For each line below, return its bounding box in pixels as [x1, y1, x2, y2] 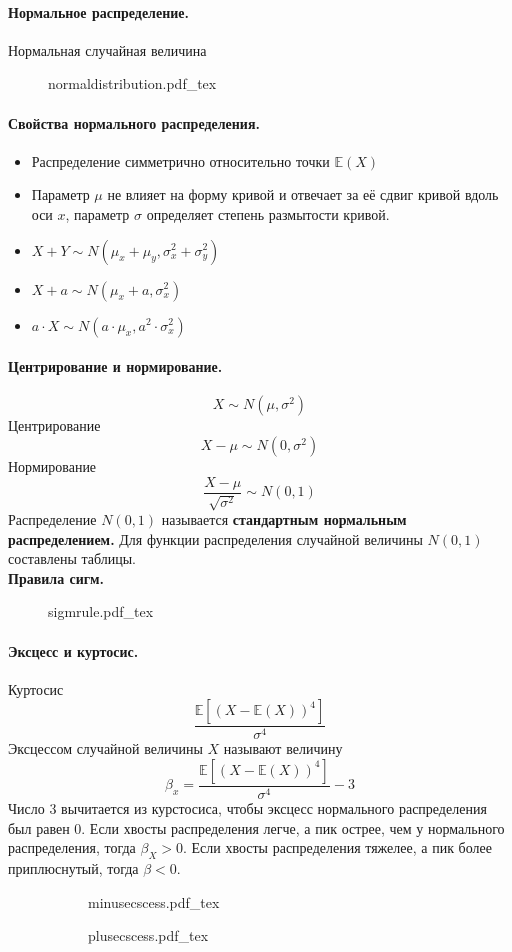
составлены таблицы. [8, 548, 137, 569]
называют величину [223, 738, 343, 759]
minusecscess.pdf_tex [88, 891, 220, 912]
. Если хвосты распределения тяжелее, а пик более [182, 837, 492, 858]
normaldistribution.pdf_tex [48, 73, 217, 94]
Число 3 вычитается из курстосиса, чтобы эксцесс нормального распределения [8, 798, 487, 819]
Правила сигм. [8, 567, 104, 588]
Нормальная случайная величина [8, 39, 207, 60]
